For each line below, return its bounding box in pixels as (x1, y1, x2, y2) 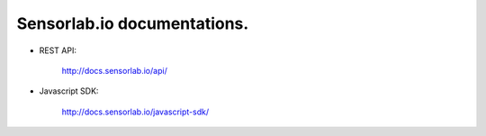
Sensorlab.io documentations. (16, 14, 249, 33)
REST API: (39, 45, 76, 56)
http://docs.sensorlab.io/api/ (61, 65, 168, 76)
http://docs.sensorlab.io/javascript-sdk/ (61, 106, 210, 117)
